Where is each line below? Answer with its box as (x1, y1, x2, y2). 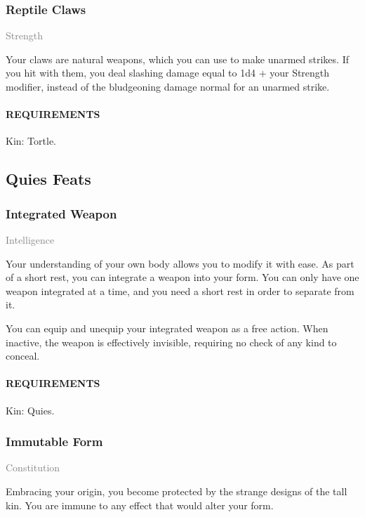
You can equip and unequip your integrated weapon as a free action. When (6, 320, 328, 335)
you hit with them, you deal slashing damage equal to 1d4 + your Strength (6, 65, 330, 80)
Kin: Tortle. (6, 133, 57, 148)
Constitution (6, 460, 60, 475)
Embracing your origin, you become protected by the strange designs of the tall (6, 483, 347, 498)
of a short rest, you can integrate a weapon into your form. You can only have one (6, 270, 359, 284)
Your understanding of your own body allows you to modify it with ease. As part (6, 256, 354, 270)
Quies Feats (6, 168, 91, 190)
